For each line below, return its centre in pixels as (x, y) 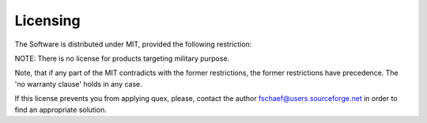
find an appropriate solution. (60, 110)
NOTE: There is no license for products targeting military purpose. (122, 58)
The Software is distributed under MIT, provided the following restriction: (133, 44)
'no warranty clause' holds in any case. (78, 84)
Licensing (47, 20)
